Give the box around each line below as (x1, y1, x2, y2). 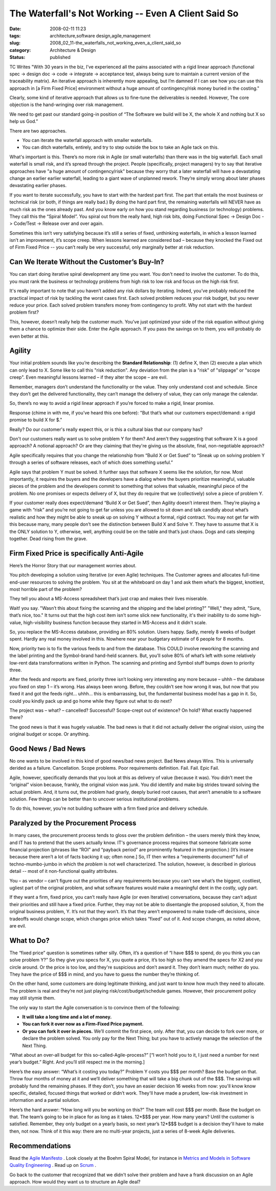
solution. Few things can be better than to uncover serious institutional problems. (9, 796, 180, 802)
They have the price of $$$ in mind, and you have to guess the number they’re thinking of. (9, 971, 200, 977)
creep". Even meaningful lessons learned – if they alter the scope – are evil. (9, 374, 168, 380)
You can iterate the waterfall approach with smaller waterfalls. (22, 137, 153, 143)
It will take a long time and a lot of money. (22, 1014, 112, 1020)
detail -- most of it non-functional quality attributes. (9, 868, 118, 874)
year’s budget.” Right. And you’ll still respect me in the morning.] (9, 1059, 145, 1065)
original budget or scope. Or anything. (9, 731, 90, 737)
